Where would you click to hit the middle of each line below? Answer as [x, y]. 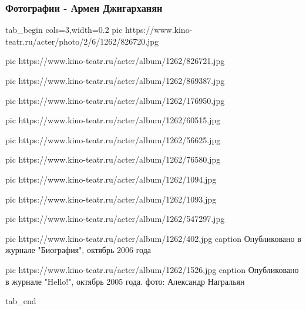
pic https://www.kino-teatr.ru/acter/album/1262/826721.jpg [115, 61]
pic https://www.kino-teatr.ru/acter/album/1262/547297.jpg [115, 219]
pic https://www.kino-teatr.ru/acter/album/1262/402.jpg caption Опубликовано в [153, 238]
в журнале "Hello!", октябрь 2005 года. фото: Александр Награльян [125, 281]
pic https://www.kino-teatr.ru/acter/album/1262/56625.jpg [113, 139]
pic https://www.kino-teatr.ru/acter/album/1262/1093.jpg [111, 199]
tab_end [21, 301]
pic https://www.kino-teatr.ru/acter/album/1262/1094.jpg [111, 179]
